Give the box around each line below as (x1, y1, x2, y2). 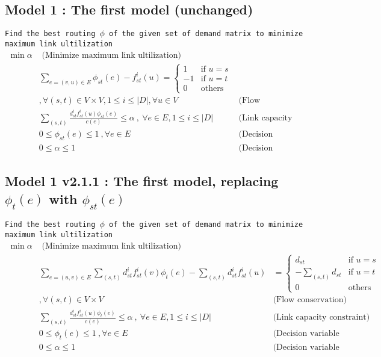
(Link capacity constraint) (273, 313, 370, 322)
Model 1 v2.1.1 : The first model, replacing (5, 172, 279, 190)
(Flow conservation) (273, 296, 347, 305)
